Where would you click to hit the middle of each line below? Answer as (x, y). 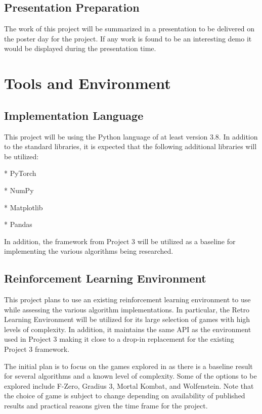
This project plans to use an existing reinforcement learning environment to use (127, 300)
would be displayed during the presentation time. (80, 48)
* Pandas (18, 224)
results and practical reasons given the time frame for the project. (106, 406)
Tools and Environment (88, 83)
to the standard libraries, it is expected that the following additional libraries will (130, 146)
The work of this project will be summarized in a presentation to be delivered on (129, 29)
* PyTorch (20, 173)
